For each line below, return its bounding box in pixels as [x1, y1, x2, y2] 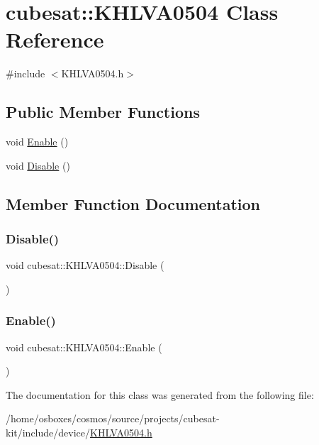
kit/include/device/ [6, 425, 91, 440]
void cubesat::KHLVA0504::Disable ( [6, 258, 164, 273]
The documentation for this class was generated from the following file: [6, 387, 314, 402]
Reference [6, 25, 104, 54]
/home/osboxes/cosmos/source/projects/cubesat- [6, 411, 220, 426]
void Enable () [6, 134, 69, 149]
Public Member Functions [6, 101, 200, 123]
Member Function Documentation [6, 192, 261, 214]
